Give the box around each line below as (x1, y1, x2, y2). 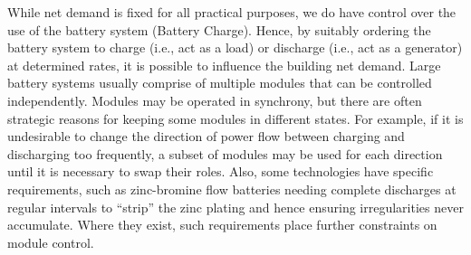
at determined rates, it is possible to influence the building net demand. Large (7, 55, 441, 74)
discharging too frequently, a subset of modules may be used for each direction (7, 144, 443, 163)
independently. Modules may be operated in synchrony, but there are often (7, 90, 422, 109)
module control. (7, 232, 94, 251)
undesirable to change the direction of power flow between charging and (7, 127, 405, 146)
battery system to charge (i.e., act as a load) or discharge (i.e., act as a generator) (7, 38, 463, 57)
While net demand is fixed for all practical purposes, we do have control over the (7, 3, 457, 21)
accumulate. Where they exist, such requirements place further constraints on (7, 215, 437, 234)
